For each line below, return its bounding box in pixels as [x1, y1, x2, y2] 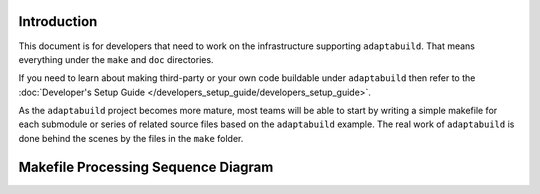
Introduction [18, 13, 98, 30]
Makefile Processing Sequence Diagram [18, 158, 274, 175]
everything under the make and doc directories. [18, 53, 214, 65]
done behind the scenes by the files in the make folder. [18, 132, 244, 144]
